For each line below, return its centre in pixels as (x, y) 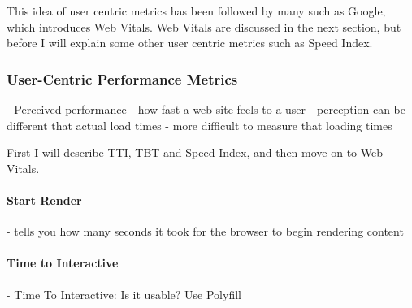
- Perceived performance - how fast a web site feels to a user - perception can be (206, 109)
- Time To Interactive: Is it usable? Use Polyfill (124, 294)
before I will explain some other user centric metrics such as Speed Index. (190, 43)
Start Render (44, 200)
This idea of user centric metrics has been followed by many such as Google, (196, 11)
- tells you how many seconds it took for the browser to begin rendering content (205, 231)
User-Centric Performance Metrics (122, 78)
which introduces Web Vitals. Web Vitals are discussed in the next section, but (204, 26)
